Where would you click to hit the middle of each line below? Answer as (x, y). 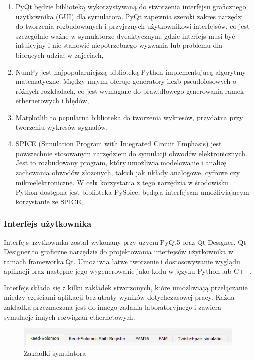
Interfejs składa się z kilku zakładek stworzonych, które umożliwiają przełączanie (126, 287)
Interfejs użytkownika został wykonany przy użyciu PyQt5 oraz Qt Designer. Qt (125, 242)
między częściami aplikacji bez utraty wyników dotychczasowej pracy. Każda (119, 297)
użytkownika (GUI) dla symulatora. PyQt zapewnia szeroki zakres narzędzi (129, 16)
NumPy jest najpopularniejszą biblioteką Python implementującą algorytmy (131, 71)
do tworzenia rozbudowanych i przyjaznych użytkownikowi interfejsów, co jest (132, 26)
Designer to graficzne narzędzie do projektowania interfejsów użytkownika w (119, 252)
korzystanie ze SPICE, (49, 201)
